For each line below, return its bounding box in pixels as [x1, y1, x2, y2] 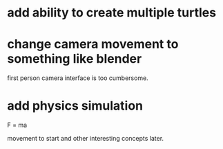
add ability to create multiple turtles [7, 5, 216, 21]
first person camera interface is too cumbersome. [7, 74, 148, 82]
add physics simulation [7, 98, 144, 114]
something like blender [7, 51, 142, 67]
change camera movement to [7, 37, 179, 52]
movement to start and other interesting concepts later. [7, 135, 164, 143]
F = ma [7, 121, 28, 129]
